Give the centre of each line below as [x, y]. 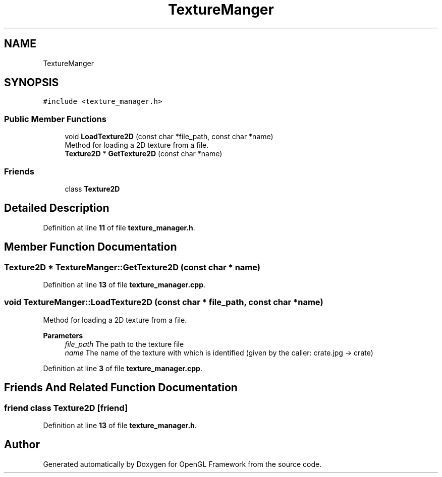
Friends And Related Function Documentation [121, 388]
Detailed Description [57, 208]
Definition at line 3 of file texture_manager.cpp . [123, 368]
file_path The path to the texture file [124, 344]
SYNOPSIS [32, 83]
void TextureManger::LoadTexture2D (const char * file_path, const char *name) [164, 302]
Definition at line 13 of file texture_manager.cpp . [124, 285]
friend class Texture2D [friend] [66, 408]
